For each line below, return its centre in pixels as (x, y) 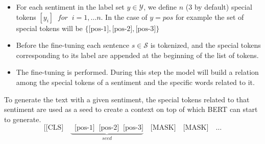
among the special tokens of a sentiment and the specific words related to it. (135, 82)
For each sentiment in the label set (70, 7)
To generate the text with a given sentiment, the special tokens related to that (127, 99)
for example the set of (210, 17)
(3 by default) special (219, 7)
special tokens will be (49, 28)
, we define (160, 7)
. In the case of (124, 17)
